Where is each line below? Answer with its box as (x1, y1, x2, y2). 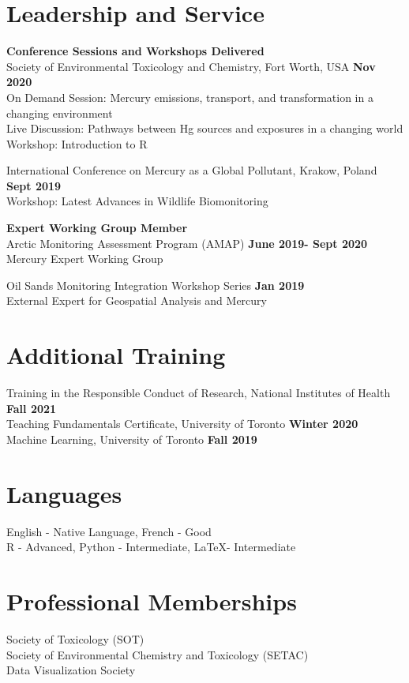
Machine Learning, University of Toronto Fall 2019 (6, 430, 257, 447)
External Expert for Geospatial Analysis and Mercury (6, 292, 267, 309)
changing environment (6, 104, 113, 121)
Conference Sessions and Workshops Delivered (6, 43, 265, 59)
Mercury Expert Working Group (6, 250, 163, 267)
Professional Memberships (6, 585, 297, 617)
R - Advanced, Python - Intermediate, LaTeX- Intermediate (6, 539, 296, 555)
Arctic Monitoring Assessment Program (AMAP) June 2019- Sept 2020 (6, 235, 368, 251)
